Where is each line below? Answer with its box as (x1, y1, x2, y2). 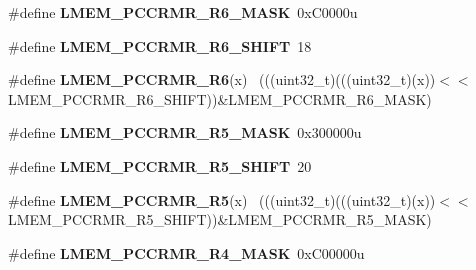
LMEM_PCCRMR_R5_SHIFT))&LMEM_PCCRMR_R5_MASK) (8, 209, 432, 230)
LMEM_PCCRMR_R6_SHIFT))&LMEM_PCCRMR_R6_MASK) (8, 88, 432, 109)
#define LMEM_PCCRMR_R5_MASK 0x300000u (8, 122, 362, 143)
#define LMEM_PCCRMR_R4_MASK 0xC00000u (8, 242, 365, 263)
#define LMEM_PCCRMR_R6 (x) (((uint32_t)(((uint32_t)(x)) (8, 69, 436, 90)
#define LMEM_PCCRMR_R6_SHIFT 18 (8, 35, 312, 56)
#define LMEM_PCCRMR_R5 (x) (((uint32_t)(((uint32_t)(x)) (8, 189, 436, 210)
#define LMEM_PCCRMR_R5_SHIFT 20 (8, 155, 312, 176)
